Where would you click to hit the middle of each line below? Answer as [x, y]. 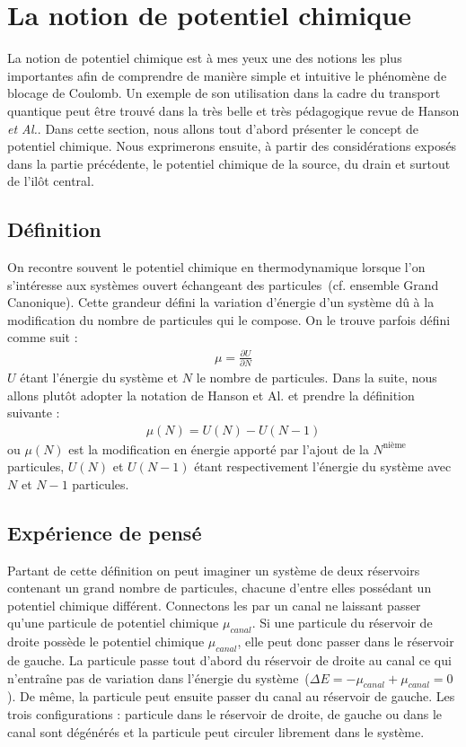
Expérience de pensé [105, 532]
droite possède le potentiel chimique [106, 642]
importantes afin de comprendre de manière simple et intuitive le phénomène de [227, 75]
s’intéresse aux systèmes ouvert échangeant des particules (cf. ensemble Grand [223, 284]
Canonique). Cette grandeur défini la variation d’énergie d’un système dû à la [221, 302]
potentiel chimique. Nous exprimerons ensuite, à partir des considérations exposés [232, 146]
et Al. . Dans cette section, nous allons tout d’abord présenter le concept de [213, 128]
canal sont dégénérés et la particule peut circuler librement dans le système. [216, 731]
